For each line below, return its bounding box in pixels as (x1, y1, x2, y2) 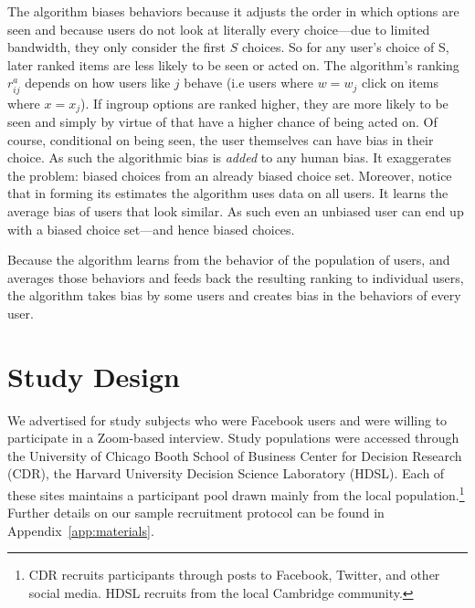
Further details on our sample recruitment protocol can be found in (7, 503, 385, 522)
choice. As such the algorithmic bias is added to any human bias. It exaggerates (7, 148, 451, 167)
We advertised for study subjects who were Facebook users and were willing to (7, 410, 448, 429)
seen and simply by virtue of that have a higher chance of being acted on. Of (7, 111, 438, 131)
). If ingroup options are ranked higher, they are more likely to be (80, 93, 449, 112)
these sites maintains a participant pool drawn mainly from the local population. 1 (7, 483, 465, 504)
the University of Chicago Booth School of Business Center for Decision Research (7, 446, 462, 465)
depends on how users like (25, 73, 171, 92)
